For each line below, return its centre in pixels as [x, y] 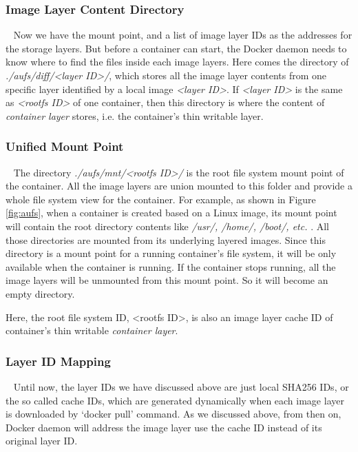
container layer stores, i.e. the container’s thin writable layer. [135, 115]
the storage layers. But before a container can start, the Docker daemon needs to [176, 48]
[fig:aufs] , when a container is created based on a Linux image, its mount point [171, 213]
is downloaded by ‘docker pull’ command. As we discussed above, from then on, [173, 414]
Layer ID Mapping [58, 361]
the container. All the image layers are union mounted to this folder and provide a [179, 186]
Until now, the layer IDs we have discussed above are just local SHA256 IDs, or [181, 386]
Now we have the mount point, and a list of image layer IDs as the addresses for [183, 35]
